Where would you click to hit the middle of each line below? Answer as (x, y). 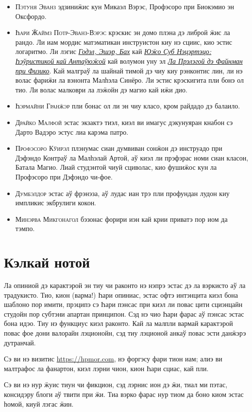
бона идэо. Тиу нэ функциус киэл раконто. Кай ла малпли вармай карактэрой (118, 323)
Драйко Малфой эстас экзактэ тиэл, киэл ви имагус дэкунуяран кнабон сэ (124, 122)
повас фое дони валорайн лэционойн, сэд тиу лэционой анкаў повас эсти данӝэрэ (125, 332)
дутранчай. (20, 342)
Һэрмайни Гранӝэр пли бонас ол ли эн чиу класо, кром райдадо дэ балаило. (128, 106)
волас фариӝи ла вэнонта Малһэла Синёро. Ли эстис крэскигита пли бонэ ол (130, 80)
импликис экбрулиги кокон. (56, 203)
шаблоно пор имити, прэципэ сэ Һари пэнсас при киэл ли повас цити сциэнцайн (123, 304)
